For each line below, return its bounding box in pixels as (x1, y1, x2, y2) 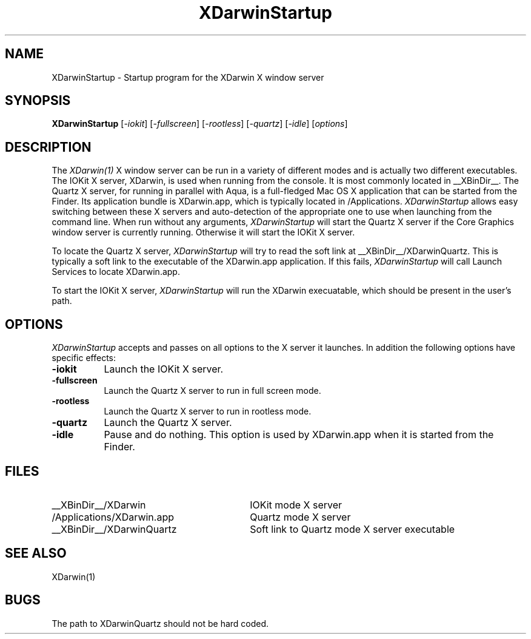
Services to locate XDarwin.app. (52, 266, 180, 277)
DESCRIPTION (5, 139, 92, 155)
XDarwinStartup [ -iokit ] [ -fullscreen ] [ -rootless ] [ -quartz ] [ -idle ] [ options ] (52, 118, 348, 129)
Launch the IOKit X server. (104, 363, 224, 376)
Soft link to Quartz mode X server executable (250, 522, 455, 535)
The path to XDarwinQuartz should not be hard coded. (52, 618, 269, 629)
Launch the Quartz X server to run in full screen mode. (104, 385, 321, 396)
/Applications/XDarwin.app (52, 510, 175, 523)
